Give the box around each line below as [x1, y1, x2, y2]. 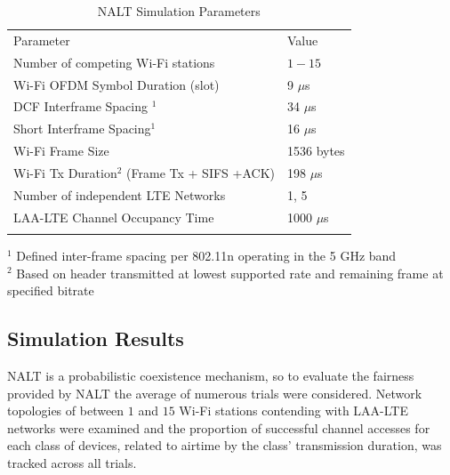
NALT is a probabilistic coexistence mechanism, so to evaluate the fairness [7, 366, 414, 384]
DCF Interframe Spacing [13, 97, 148, 116]
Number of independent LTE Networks [13, 185, 226, 204]
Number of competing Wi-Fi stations [13, 52, 215, 71]
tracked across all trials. [7, 453, 137, 471]
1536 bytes [286, 141, 345, 160]
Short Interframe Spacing [13, 119, 151, 138]
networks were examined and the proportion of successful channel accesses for [7, 418, 430, 437]
